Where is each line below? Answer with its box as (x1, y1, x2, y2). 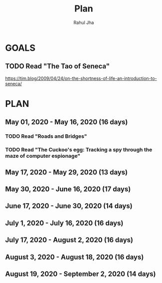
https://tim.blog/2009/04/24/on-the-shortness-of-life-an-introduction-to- (5, 75, 157, 81)
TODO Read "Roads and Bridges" (5, 133, 87, 140)
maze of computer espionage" (5, 153, 81, 160)
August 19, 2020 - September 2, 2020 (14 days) (5, 270, 156, 278)
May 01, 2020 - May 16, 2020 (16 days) (5, 118, 128, 126)
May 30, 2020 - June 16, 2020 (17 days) (5, 185, 131, 193)
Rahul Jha (73, 19, 94, 25)
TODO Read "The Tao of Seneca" (5, 62, 110, 70)
